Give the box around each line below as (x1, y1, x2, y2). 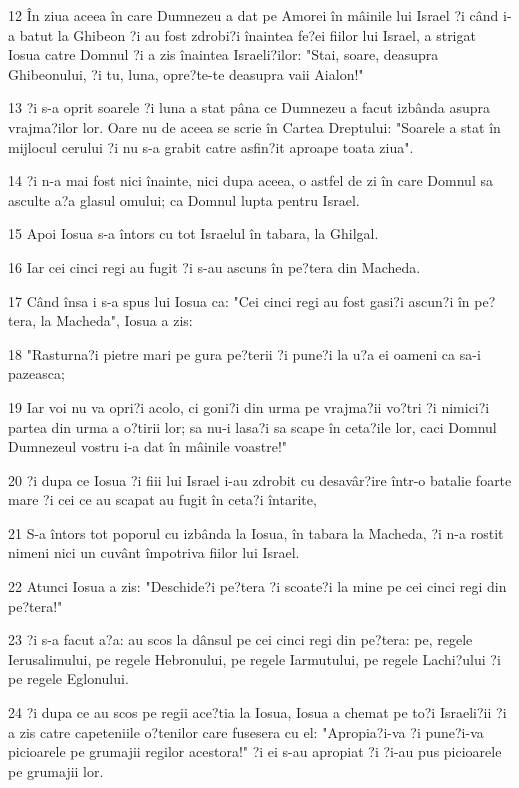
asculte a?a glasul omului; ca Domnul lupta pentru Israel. (8, 189, 360, 210)
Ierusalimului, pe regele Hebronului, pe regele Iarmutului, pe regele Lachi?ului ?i (8, 648, 501, 669)
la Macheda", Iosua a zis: (40, 310, 193, 331)
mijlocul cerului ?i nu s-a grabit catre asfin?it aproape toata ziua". (8, 136, 414, 157)
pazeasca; (8, 363, 65, 384)
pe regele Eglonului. (8, 668, 129, 689)
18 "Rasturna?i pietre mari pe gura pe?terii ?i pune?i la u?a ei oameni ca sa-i (8, 343, 481, 364)
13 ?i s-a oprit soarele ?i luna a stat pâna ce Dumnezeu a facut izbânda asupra (8, 97, 491, 118)
